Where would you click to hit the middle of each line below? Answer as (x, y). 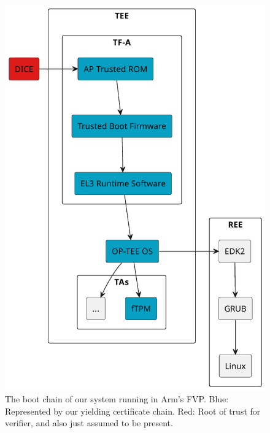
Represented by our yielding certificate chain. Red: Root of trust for (133, 411)
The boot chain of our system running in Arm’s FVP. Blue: (117, 398)
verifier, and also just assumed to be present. (89, 423)
